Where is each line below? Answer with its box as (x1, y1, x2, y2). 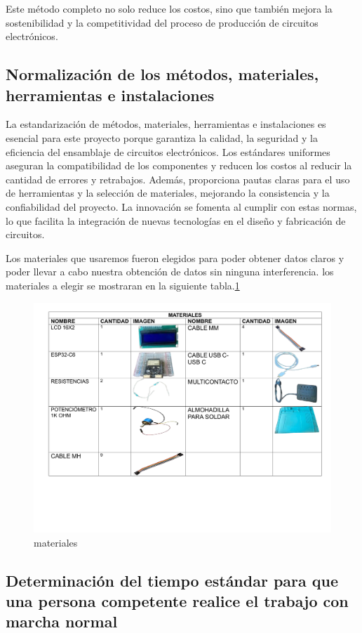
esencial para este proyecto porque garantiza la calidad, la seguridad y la (6, 130, 318, 145)
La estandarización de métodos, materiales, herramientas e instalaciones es (6, 117, 326, 131)
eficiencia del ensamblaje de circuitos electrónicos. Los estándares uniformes (6, 144, 330, 159)
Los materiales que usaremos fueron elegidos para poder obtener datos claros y (6, 250, 344, 265)
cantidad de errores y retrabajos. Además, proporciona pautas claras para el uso (6, 171, 350, 186)
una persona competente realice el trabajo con (6, 589, 349, 611)
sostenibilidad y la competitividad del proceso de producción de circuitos (6, 15, 319, 30)
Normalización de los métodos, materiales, (6, 63, 319, 85)
